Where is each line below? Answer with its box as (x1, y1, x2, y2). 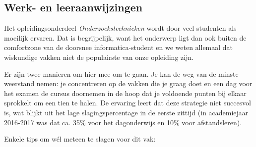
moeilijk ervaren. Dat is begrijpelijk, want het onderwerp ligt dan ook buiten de (4, 32, 247, 43)
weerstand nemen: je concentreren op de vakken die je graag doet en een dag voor (4, 78, 253, 89)
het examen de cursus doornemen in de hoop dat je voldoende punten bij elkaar (4, 88, 247, 98)
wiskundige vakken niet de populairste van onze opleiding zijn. (4, 51, 194, 62)
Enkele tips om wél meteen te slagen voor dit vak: (4, 134, 156, 144)
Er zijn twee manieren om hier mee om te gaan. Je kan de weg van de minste (4, 68, 239, 79)
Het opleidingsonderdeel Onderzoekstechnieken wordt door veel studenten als (4, 23, 237, 33)
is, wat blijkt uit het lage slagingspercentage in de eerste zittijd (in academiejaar (4, 107, 249, 117)
